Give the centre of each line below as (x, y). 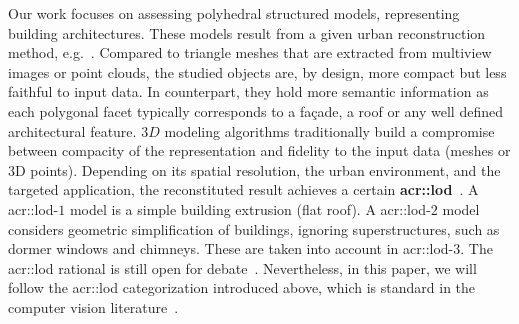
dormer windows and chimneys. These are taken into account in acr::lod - (231, 248)
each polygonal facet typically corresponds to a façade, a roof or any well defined (255, 110)
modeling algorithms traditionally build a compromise (329, 130)
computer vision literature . (93, 306)
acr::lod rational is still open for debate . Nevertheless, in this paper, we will (242, 267)
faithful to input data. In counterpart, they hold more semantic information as (248, 91)
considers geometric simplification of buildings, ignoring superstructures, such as (254, 228)
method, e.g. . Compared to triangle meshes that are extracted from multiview (250, 52)
